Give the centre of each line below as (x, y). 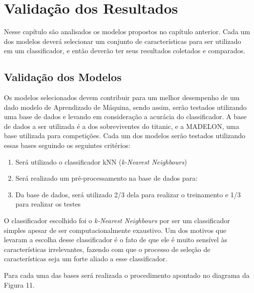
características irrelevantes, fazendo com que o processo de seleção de (107, 249)
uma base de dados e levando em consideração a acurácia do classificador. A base (125, 116)
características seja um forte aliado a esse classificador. (86, 259)
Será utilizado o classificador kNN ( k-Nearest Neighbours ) (101, 161)
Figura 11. (19, 284)
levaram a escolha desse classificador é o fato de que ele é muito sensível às (116, 240)
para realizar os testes (48, 204)
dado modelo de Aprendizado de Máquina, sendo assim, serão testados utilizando (125, 107)
